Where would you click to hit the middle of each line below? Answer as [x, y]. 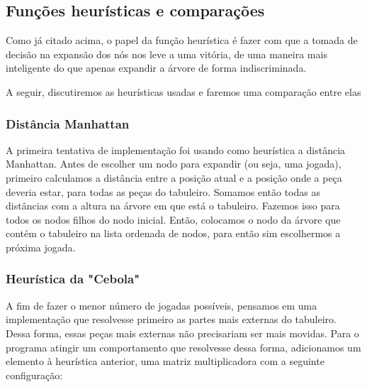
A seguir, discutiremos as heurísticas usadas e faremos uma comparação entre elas [183, 91]
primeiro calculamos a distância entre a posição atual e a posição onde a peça [174, 177]
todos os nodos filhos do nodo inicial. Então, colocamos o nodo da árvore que [173, 219]
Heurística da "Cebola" [73, 279]
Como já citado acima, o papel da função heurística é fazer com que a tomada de [182, 40]
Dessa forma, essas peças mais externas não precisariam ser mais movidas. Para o [182, 333]
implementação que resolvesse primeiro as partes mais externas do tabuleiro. [171, 319]
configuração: [34, 375]
